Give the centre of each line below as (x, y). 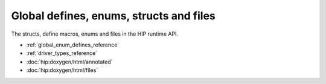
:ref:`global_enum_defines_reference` (73, 45)
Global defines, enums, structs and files (113, 16)
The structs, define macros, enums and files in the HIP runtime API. (94, 34)
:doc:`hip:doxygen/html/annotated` (69, 62)
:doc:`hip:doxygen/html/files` (62, 70)
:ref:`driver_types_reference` (62, 53)
